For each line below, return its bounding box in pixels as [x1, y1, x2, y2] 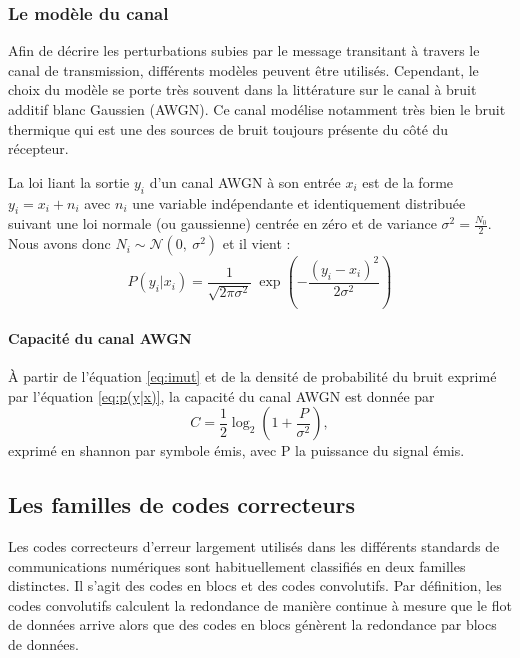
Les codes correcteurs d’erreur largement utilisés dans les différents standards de [8, 535, 500, 556]
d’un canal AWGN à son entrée [149, 171, 341, 192]
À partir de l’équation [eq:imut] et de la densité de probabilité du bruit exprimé [8, 365, 497, 386]
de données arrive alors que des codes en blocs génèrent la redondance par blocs [8, 614, 497, 635]
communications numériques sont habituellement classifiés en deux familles [8, 555, 466, 576]
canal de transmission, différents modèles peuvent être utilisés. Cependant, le [8, 59, 479, 80]
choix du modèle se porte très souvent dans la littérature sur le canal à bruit [8, 79, 477, 100]
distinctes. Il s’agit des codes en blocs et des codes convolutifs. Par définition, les [8, 575, 502, 596]
